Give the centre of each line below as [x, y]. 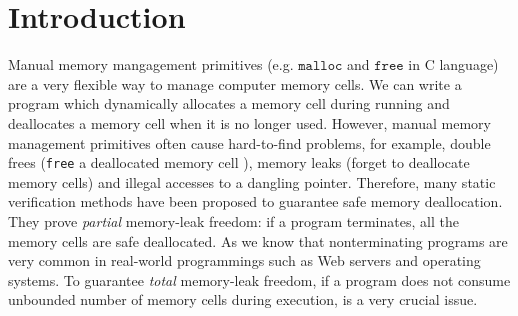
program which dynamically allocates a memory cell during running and [229, 103]
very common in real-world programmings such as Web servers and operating [244, 260]
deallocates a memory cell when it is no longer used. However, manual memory [249, 122]
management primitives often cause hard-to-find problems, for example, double [249, 142]
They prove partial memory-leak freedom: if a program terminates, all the [233, 220]
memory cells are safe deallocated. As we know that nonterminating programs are [258, 240]
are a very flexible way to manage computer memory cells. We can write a [235, 83]
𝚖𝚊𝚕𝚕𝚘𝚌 [320, 66]
